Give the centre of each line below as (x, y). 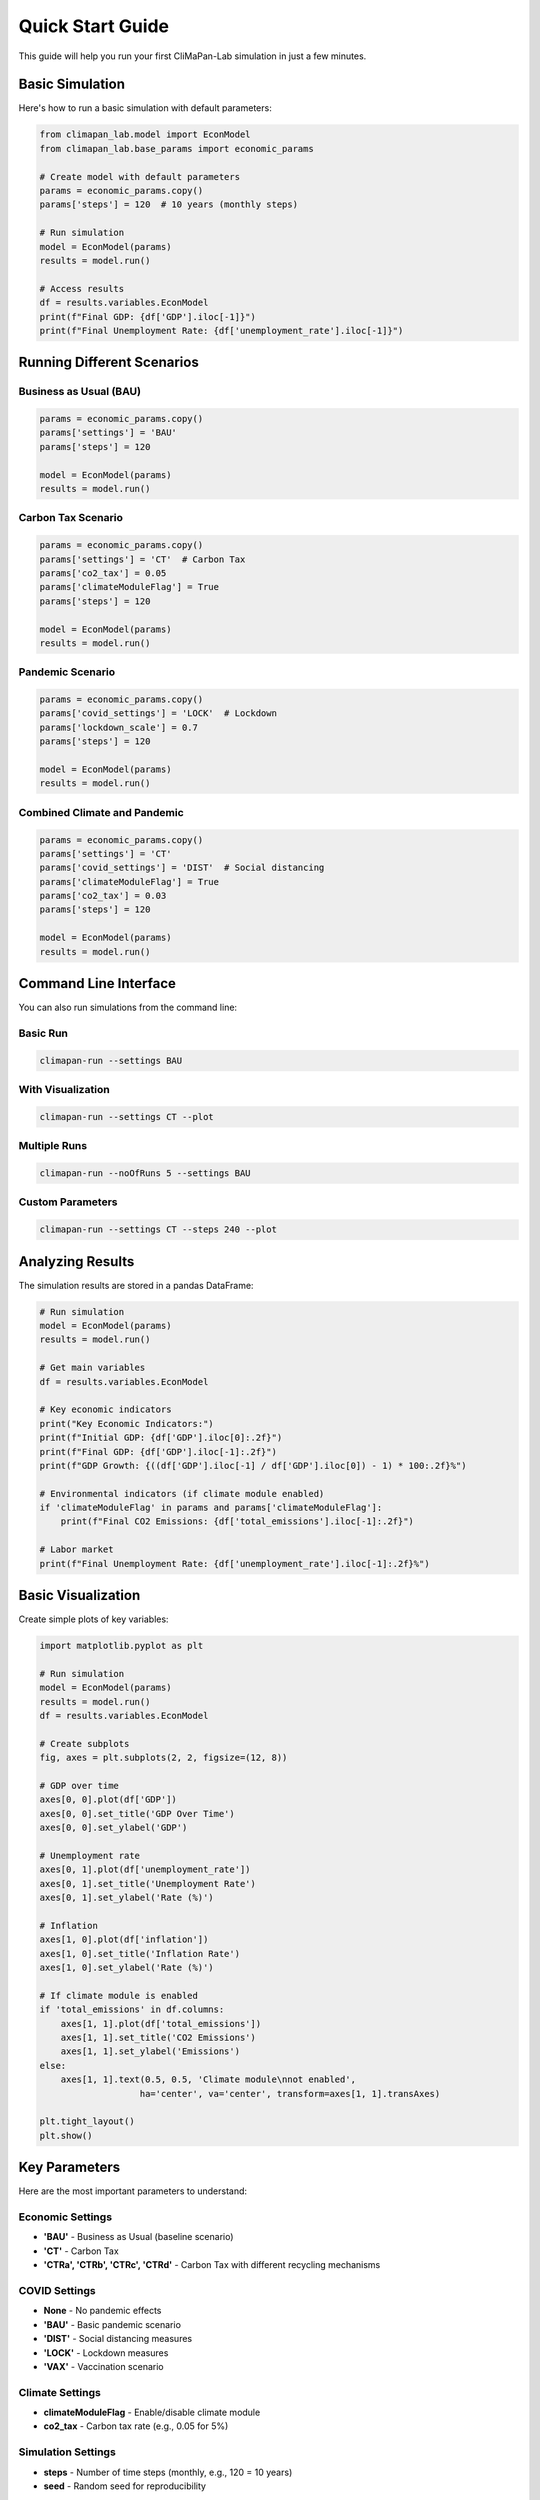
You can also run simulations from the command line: (128, 1007)
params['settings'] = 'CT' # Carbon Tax (142, 559)
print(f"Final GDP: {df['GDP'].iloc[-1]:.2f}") (158, 1451)
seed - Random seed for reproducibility (125, 2486)
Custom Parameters (68, 1202)
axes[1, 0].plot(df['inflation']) (124, 1939)
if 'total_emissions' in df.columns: (132, 2009)
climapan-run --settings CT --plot (126, 1116)
